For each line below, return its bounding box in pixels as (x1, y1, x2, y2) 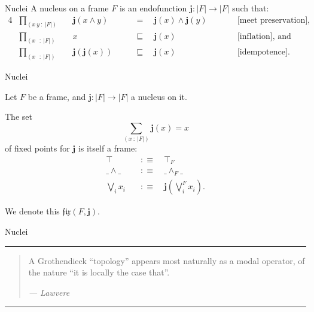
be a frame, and (28, 90, 86, 102)
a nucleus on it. (131, 90, 187, 102)
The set (5, 110, 32, 123)
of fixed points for (5, 142, 70, 155)
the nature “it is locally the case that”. (28, 266, 170, 278)
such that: (232, 2, 269, 14)
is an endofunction (119, 2, 187, 14)
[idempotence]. (237, 48, 290, 57)
